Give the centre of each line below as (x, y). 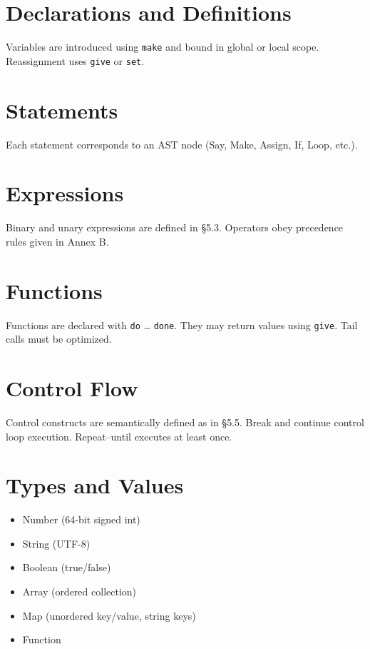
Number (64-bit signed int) (81, 519)
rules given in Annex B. (57, 241)
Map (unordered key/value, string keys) (109, 615)
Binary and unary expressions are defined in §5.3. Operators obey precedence (175, 227)
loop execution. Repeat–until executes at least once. (119, 436)
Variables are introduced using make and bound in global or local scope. (163, 47)
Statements (62, 110)
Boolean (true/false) (67, 567)
